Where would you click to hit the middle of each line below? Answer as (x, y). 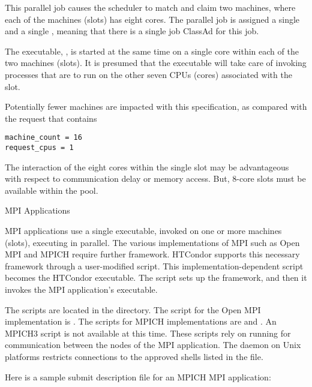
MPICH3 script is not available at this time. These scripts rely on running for (148, 333)
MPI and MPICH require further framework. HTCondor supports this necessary (152, 254)
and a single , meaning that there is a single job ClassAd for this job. (132, 31)
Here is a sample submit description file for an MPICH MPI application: (138, 376)
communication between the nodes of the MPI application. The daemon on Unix (153, 345)
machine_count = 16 (43, 138)
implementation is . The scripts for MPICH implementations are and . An (141, 321)
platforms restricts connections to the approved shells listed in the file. (134, 356)
